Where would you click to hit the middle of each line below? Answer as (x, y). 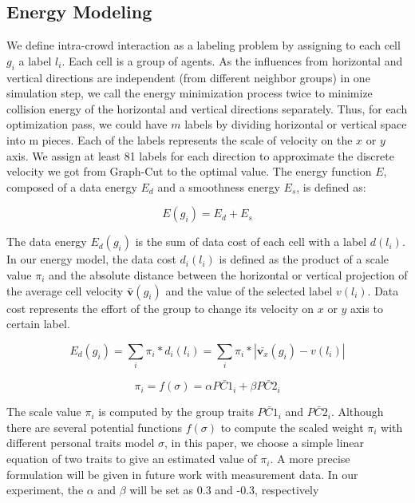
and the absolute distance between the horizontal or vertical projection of (228, 274)
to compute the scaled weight (292, 427)
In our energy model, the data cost (91, 259)
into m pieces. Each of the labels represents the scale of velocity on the (180, 139)
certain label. (38, 324)
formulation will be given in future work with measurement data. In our (182, 474)
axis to (367, 308)
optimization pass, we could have (87, 124)
